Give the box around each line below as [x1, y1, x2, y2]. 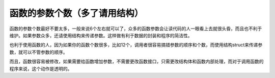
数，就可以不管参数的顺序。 [9, 49, 68, 55]
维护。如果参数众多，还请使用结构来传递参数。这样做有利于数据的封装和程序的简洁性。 [9, 32, 193, 38]
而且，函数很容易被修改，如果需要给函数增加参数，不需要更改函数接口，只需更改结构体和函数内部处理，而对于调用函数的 [9, 59, 264, 65]
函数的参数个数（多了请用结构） [9, 8, 144, 19]
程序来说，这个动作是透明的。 [9, 65, 72, 71]
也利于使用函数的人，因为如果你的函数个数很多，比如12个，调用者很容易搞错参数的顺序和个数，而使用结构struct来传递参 [9, 42, 263, 48]
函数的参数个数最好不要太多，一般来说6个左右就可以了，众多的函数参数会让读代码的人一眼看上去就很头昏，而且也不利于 [9, 25, 262, 32]
